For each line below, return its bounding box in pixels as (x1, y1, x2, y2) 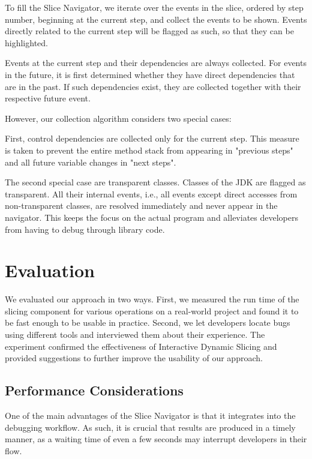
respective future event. (5, 92, 91, 104)
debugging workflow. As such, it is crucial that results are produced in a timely (5, 421, 296, 433)
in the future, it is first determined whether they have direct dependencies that (5, 68, 295, 80)
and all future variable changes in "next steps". (5, 155, 176, 168)
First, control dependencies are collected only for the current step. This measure (5, 132, 299, 145)
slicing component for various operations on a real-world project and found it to (5, 304, 299, 317)
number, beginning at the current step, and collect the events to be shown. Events (5, 13, 307, 25)
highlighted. (5, 36, 48, 49)
